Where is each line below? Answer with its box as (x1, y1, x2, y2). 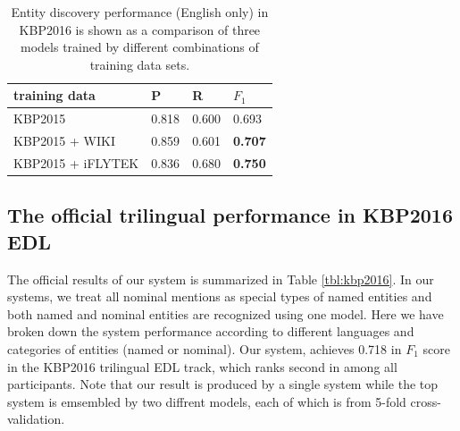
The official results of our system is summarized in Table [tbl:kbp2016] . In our (7, 269, 434, 288)
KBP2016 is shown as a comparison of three (19, 20, 261, 38)
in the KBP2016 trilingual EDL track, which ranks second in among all (7, 357, 397, 376)
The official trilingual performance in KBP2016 (7, 201, 453, 229)
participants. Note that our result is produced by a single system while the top (7, 375, 439, 393)
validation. (7, 410, 65, 428)
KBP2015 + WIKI (13, 131, 115, 150)
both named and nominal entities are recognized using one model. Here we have (7, 304, 444, 323)
